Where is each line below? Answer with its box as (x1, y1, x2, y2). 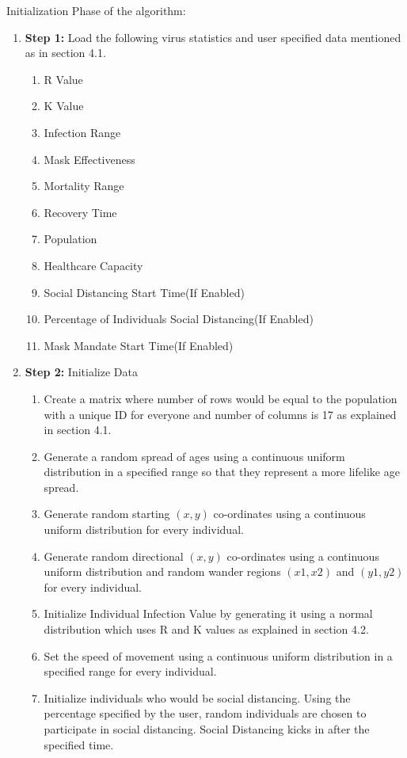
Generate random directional (44, 547, 184, 564)
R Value (44, 70, 83, 87)
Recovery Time (44, 204, 117, 220)
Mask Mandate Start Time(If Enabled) (44, 337, 234, 353)
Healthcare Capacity (44, 257, 143, 273)
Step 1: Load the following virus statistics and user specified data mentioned (25, 29, 401, 45)
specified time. (44, 736, 114, 752)
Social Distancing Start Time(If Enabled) (44, 284, 245, 300)
